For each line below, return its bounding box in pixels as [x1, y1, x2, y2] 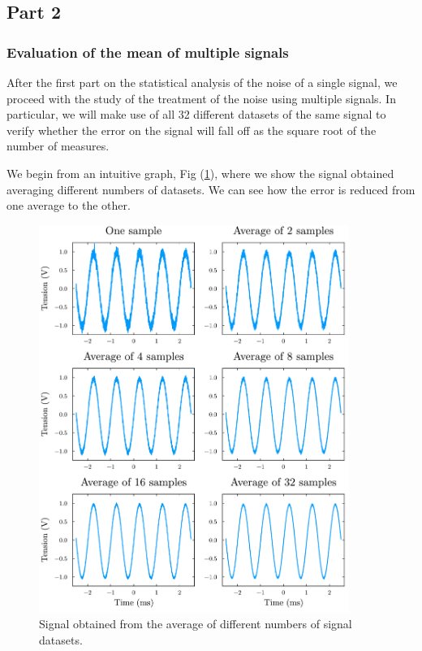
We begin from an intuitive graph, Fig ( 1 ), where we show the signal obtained [6, 164, 394, 181]
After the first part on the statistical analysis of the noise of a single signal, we [6, 74, 398, 90]
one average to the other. [6, 197, 131, 214]
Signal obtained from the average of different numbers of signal [39, 615, 352, 632]
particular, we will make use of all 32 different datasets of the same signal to [6, 106, 386, 123]
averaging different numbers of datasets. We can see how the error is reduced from [6, 180, 416, 197]
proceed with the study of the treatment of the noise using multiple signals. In [6, 89, 396, 106]
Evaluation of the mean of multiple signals [6, 41, 289, 62]
